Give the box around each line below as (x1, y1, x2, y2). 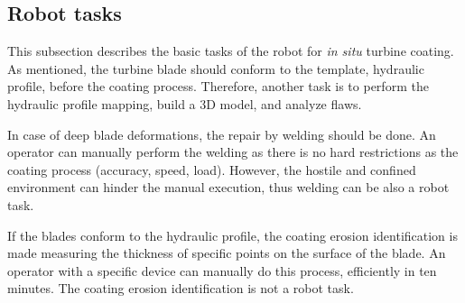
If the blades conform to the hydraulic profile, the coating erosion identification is (7, 225, 458, 244)
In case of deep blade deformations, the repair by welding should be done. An (7, 124, 436, 143)
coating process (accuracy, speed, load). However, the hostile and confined (7, 160, 416, 179)
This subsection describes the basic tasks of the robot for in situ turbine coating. (7, 41, 454, 60)
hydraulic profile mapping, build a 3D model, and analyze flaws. (7, 94, 362, 113)
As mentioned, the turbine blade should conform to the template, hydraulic (7, 59, 424, 78)
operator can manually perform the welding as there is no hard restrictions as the (7, 142, 459, 161)
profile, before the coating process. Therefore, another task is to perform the (7, 77, 429, 96)
